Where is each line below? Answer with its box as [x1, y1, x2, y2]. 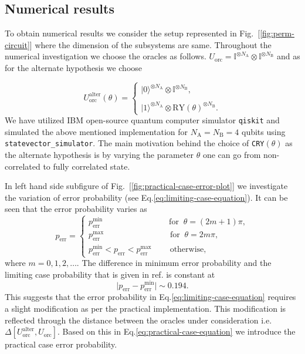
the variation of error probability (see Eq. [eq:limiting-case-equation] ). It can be [5, 191, 288, 203]
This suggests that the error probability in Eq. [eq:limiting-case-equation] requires [5, 291, 296, 303]
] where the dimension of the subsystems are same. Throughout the [29, 38, 272, 50]
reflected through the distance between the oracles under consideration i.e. [5, 313, 272, 326]
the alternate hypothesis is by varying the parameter [5, 149, 194, 161]
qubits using [242, 125, 286, 137]
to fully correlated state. [43, 160, 130, 172]
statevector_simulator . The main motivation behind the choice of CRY [5, 137, 265, 149]
